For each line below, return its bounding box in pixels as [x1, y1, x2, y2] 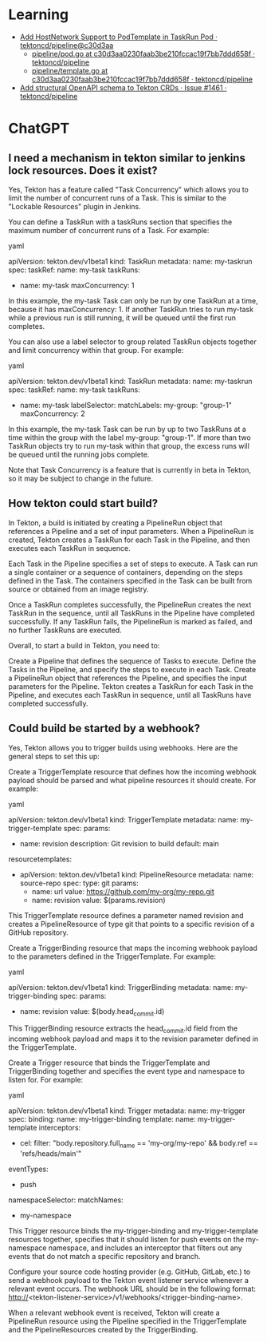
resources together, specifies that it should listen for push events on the [8, 1234, 245, 1244]
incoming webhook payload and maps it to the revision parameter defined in [8, 1034, 259, 1043]
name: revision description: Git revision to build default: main [19, 838, 219, 848]
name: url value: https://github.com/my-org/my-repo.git [31, 886, 215, 896]
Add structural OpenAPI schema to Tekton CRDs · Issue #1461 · [19, 82, 227, 93]
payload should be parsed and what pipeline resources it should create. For [8, 775, 257, 785]
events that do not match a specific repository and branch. [8, 1251, 201, 1261]
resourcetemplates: [8, 854, 73, 864]
